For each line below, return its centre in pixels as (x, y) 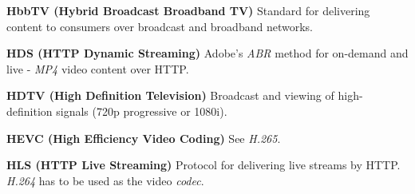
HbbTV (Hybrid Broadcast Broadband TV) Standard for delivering (188, 10)
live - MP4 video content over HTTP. (98, 68)
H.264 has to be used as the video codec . (105, 180)
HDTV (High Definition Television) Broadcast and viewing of (170, 95)
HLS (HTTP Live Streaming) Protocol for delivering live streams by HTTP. (204, 165)
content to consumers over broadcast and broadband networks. (160, 26)
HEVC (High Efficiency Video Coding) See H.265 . (144, 138)
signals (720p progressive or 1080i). (142, 111)
